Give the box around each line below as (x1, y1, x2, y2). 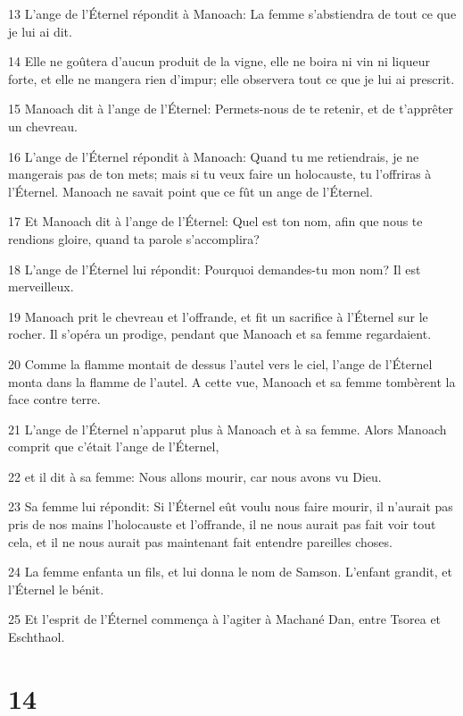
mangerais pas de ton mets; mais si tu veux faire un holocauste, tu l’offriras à (8, 164, 432, 183)
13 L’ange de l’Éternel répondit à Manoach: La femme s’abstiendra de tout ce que (8, 4, 457, 22)
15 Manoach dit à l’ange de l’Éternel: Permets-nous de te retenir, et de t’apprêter (8, 99, 453, 118)
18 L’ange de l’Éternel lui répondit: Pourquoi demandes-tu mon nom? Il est (8, 259, 421, 278)
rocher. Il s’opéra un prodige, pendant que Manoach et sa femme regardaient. (8, 324, 432, 343)
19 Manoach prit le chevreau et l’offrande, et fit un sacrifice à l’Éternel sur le (8, 307, 428, 325)
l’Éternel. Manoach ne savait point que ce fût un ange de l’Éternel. (8, 181, 373, 200)
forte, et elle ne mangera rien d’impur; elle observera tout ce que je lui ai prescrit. (8, 69, 455, 88)
